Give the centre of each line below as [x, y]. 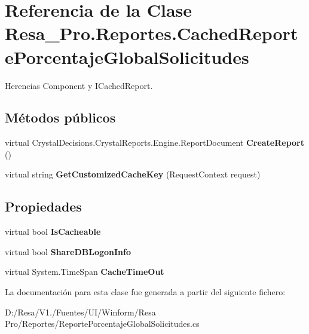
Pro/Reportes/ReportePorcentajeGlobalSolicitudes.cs [102, 324]
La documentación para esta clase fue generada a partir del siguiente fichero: [145, 292]
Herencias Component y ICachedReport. [79, 85]
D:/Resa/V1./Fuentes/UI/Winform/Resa [80, 312]
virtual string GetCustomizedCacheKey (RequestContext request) [133, 174]
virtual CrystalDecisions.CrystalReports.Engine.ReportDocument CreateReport [155, 143]
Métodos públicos [60, 117]
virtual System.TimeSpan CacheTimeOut [85, 272]
